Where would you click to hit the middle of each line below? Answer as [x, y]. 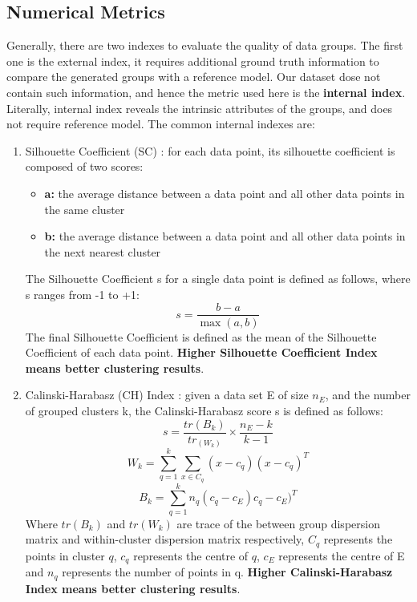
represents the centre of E [342, 555]
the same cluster [85, 209]
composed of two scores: [84, 166]
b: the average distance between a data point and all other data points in [225, 236]
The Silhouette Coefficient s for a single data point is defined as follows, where [218, 279]
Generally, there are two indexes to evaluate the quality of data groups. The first [205, 45]
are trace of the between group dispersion [278, 523]
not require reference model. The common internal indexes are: [161, 124]
